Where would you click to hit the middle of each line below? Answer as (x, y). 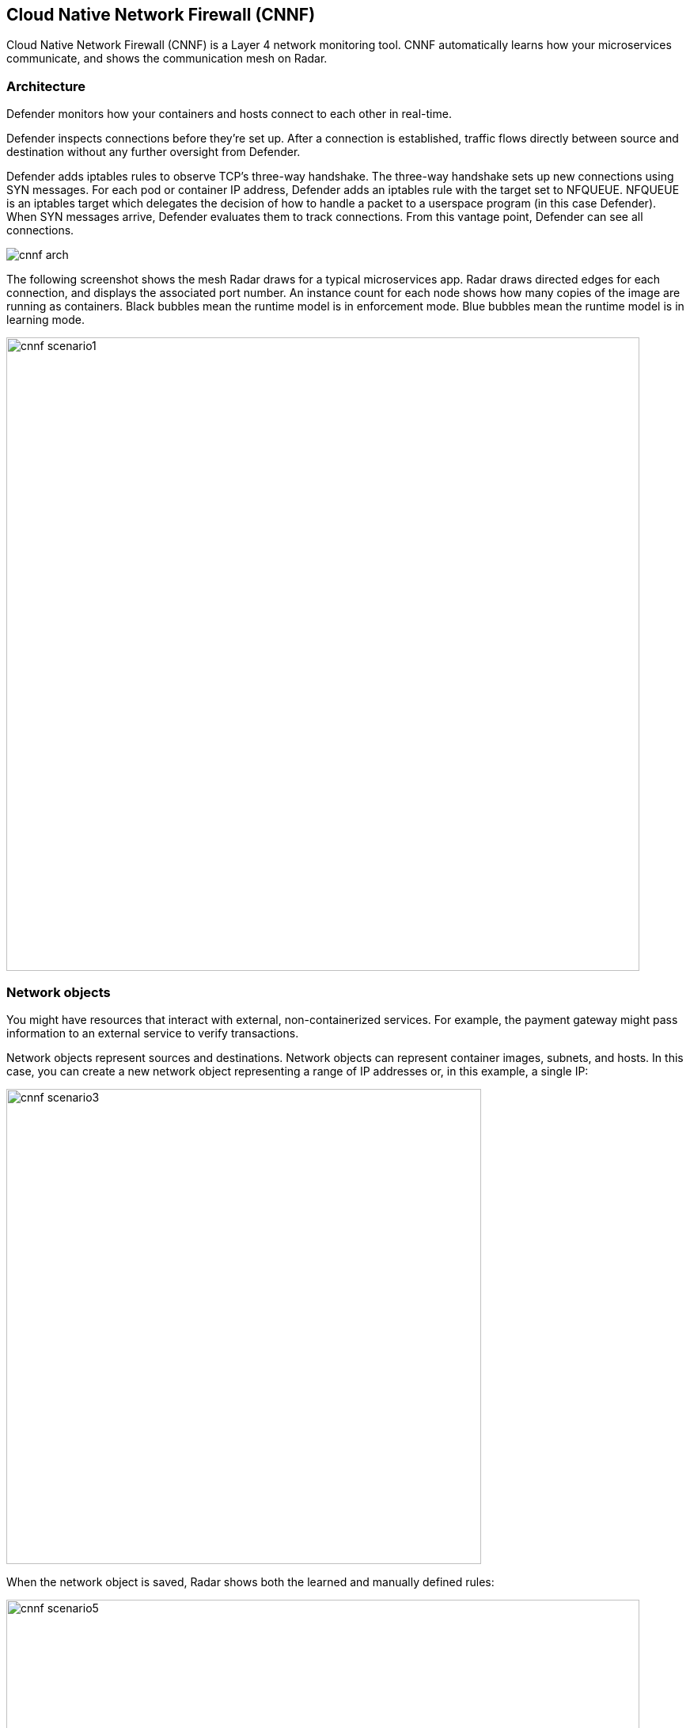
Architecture (46, 86)
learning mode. (45, 320)
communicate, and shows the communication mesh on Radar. (167, 59)
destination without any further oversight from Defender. (154, 152)
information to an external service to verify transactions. (153, 1033)
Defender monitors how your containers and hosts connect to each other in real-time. (229, 114)
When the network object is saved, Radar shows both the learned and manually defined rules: (250, 1581)
